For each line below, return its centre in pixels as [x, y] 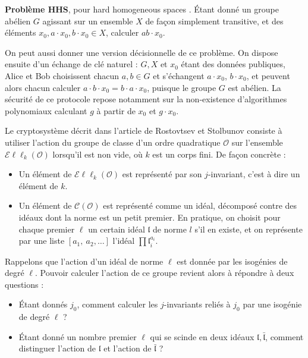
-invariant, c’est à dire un [254, 174]
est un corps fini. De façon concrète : [219, 154]
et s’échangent [179, 75]
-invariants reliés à [197, 304]
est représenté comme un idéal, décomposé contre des [200, 205]
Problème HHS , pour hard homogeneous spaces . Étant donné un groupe [142, 9]
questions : [24, 284]
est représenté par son [162, 174]
